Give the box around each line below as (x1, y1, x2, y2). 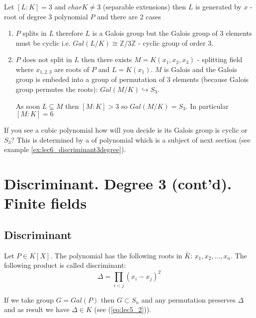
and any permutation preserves (141, 294, 236, 305)
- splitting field (197, 54, 243, 65)
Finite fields (4, 193, 87, 213)
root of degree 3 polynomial (4, 11, 88, 21)
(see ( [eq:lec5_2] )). (94, 304, 152, 315)
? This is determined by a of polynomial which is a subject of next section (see (11, 134, 251, 145)
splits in (22, 28, 47, 38)
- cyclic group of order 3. (138, 37, 214, 48)
